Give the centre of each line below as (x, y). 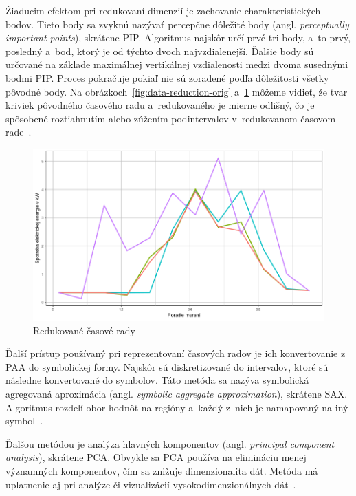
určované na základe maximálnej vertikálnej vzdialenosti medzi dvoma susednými (177, 64)
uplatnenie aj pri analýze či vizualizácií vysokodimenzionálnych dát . (151, 484)
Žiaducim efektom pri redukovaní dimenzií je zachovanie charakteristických (163, 10)
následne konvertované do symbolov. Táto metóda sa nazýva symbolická (157, 380)
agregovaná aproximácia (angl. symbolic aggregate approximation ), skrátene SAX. (177, 393)
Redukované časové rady (84, 330)
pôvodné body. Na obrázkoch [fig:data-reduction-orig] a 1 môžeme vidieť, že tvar (177, 91)
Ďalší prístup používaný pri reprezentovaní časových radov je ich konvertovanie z (176, 353)
